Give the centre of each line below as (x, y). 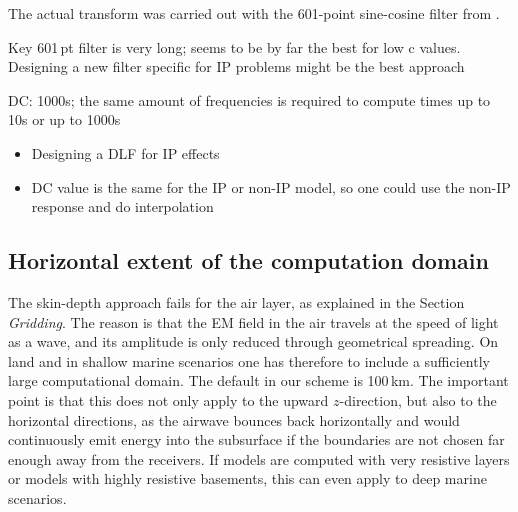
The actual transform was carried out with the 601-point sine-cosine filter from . (254, 13)
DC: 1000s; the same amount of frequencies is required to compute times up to (249, 99)
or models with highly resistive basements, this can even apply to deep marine (247, 478)
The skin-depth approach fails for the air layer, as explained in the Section (236, 301)
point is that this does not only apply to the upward (168, 399)
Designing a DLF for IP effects (125, 152)
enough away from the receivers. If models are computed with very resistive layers (259, 458)
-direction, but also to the (418, 399)
